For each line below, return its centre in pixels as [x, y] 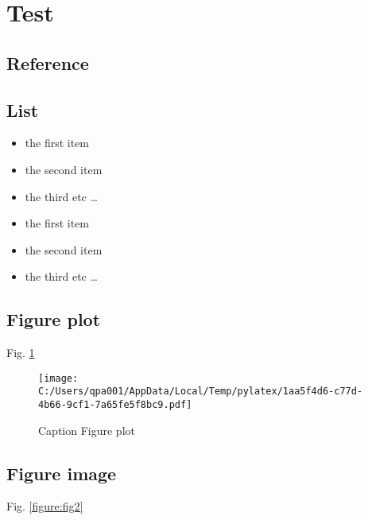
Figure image [62, 473]
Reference [48, 62]
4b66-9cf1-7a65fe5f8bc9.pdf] [115, 405]
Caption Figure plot [87, 430]
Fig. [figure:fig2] [45, 506]
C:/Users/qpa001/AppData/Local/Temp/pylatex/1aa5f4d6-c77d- [201, 392]
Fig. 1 [21, 353]
